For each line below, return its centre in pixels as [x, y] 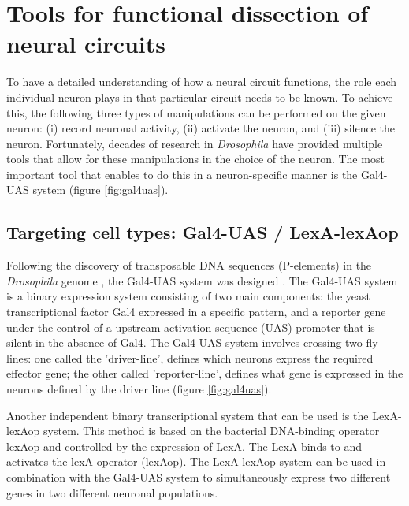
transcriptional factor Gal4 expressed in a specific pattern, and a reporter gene [196, 312]
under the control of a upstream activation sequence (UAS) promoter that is [191, 327]
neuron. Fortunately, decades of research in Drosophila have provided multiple [195, 143]
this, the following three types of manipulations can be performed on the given [196, 112]
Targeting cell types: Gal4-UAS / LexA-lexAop [203, 232]
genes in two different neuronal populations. [112, 492]
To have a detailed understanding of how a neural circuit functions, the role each [201, 82]
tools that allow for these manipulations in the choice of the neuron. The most [195, 159]
